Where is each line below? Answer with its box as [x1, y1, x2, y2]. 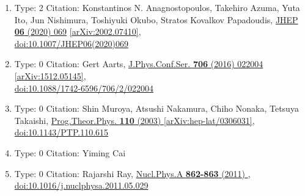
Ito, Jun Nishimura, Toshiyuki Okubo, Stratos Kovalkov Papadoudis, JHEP [14, 13, 298, 26]
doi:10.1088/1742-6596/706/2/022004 [14, 81, 153, 94]
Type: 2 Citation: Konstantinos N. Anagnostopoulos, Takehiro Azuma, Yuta [14, 1, 300, 13]
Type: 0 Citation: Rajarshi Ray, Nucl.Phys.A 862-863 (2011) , [14, 167, 251, 180]
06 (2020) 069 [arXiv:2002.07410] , [14, 25, 141, 38]
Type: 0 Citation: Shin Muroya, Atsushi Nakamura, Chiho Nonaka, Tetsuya [14, 102, 299, 115]
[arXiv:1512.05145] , [14, 69, 86, 82]
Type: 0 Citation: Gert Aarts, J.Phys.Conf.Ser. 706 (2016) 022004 [14, 57, 263, 70]
